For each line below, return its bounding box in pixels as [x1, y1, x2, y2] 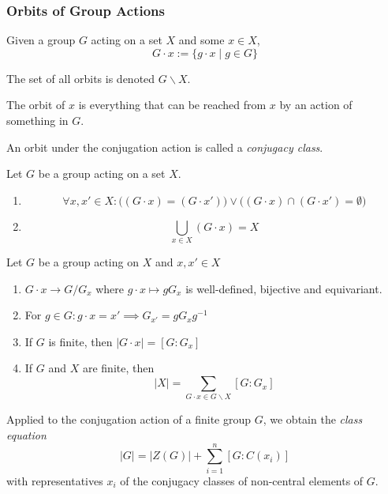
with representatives [6, 472, 103, 488]
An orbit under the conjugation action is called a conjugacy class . [6, 138, 323, 155]
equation [6, 427, 47, 443]
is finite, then [48, 333, 113, 349]
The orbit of [6, 96, 65, 113]
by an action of [279, 96, 353, 113]
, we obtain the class [263, 411, 363, 428]
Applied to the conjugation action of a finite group [6, 411, 252, 428]
